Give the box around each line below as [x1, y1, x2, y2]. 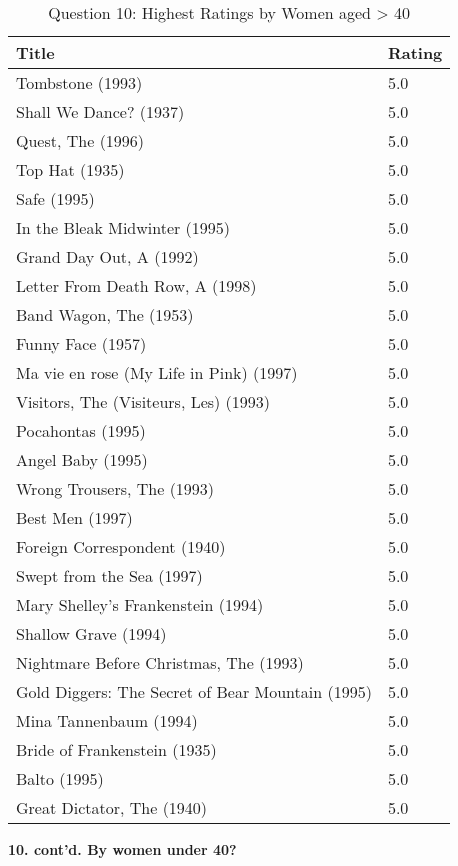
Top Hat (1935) [16, 158, 125, 181]
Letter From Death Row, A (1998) [16, 274, 257, 297]
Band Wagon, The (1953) [16, 303, 194, 326]
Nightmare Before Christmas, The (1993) [16, 651, 304, 674]
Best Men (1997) [16, 506, 133, 529]
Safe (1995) [16, 187, 95, 210]
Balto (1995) [16, 767, 104, 790]
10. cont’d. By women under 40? [8, 839, 237, 859]
